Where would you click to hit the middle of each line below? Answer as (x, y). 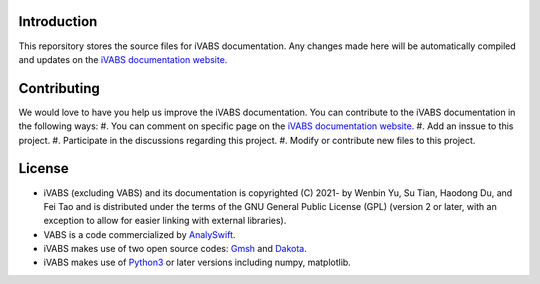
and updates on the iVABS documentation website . (123, 59)
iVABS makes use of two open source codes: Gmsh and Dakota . (175, 249)
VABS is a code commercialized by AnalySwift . (139, 234)
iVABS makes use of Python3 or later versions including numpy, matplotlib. (197, 262)
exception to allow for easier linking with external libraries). (165, 221)
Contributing (59, 88)
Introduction (58, 21)
